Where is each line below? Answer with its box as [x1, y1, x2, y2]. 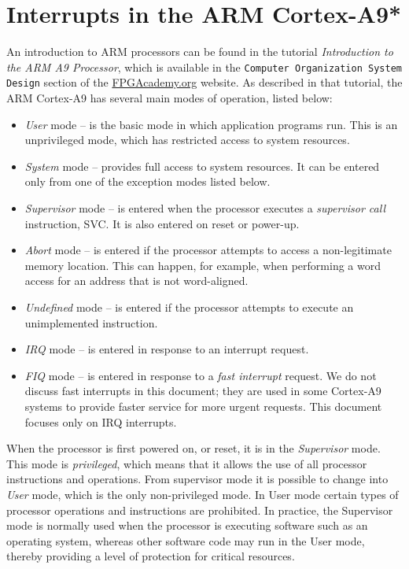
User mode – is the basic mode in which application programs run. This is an [24, 116, 398, 132]
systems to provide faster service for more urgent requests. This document [24, 397, 382, 414]
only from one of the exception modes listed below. [24, 173, 271, 190]
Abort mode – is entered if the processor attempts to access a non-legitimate [24, 242, 392, 258]
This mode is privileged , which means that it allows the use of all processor [6, 455, 367, 471]
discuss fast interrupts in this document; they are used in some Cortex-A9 [24, 382, 381, 399]
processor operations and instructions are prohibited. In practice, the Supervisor [6, 501, 393, 518]
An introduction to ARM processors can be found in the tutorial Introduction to [6, 43, 393, 60]
